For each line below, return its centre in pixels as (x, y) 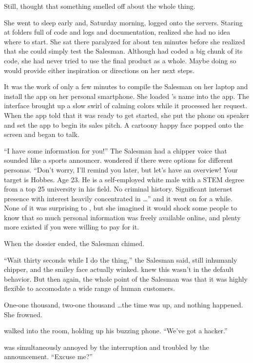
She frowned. (23, 314)
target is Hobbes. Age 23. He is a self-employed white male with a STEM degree (124, 179)
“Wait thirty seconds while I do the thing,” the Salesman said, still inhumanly (121, 259)
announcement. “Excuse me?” (48, 356)
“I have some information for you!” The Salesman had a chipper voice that (116, 150)
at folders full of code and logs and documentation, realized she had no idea (117, 32)
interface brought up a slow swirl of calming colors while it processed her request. (126, 105)
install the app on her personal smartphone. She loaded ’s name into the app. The (126, 96)
